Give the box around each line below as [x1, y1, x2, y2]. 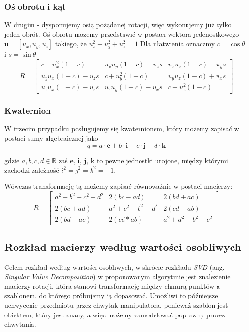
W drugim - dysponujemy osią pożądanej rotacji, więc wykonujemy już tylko [4, 19, 232, 30]
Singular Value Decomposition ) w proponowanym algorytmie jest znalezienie [4, 271, 231, 282]
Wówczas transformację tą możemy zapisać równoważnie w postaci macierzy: [4, 181, 233, 191]
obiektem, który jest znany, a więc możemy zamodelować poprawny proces [4, 309, 225, 319]
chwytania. [4, 319, 36, 329]
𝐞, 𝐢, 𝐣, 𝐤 [70, 158, 95, 165]
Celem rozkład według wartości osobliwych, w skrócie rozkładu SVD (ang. [4, 262, 225, 272]
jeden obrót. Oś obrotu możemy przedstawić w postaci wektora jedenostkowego [4, 29, 239, 39]
